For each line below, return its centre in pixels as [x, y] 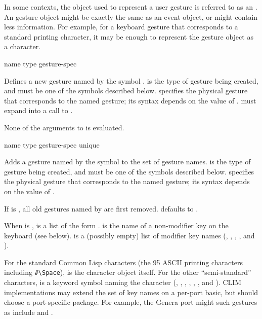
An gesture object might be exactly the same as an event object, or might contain [131, 16]
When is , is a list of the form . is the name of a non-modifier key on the [116, 225]
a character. [23, 46]
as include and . [29, 312]
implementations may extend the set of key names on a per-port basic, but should [131, 292]
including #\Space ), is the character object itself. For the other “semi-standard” [128, 272]
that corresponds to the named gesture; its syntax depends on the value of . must [130, 100]
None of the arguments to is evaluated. [64, 127]
